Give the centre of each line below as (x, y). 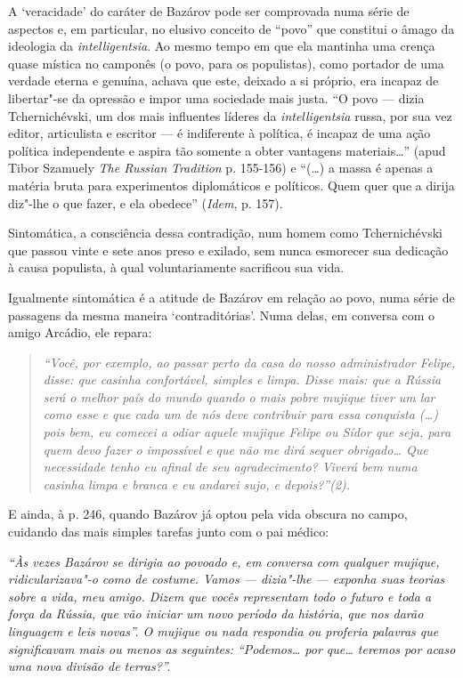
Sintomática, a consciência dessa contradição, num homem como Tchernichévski (225, 233)
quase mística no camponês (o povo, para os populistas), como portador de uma (226, 63)
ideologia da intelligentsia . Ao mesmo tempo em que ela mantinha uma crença (222, 46)
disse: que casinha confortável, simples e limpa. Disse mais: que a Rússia (242, 379)
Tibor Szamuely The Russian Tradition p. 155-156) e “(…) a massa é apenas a (221, 168)
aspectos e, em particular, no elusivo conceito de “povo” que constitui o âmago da (231, 28)
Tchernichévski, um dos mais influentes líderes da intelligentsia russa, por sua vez (230, 115)
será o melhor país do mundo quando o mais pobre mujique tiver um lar (239, 396)
